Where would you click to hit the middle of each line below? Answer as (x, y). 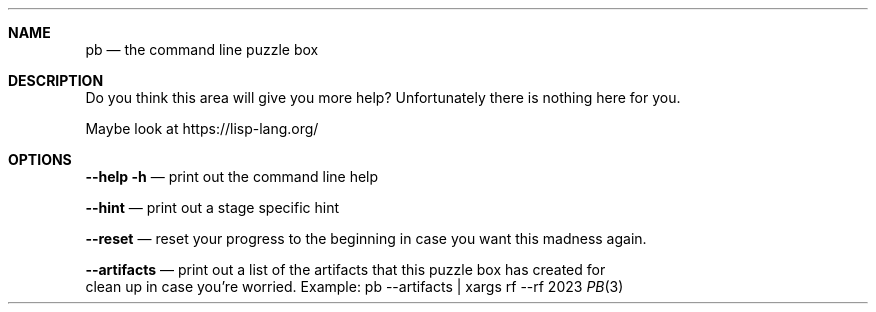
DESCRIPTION (56, 80)
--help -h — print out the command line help (232, 176)
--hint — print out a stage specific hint (212, 207)
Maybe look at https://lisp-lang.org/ (202, 128)
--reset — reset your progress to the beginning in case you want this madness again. (366, 238)
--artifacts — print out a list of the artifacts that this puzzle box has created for (345, 269)
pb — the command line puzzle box (202, 49)
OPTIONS (40, 159)
